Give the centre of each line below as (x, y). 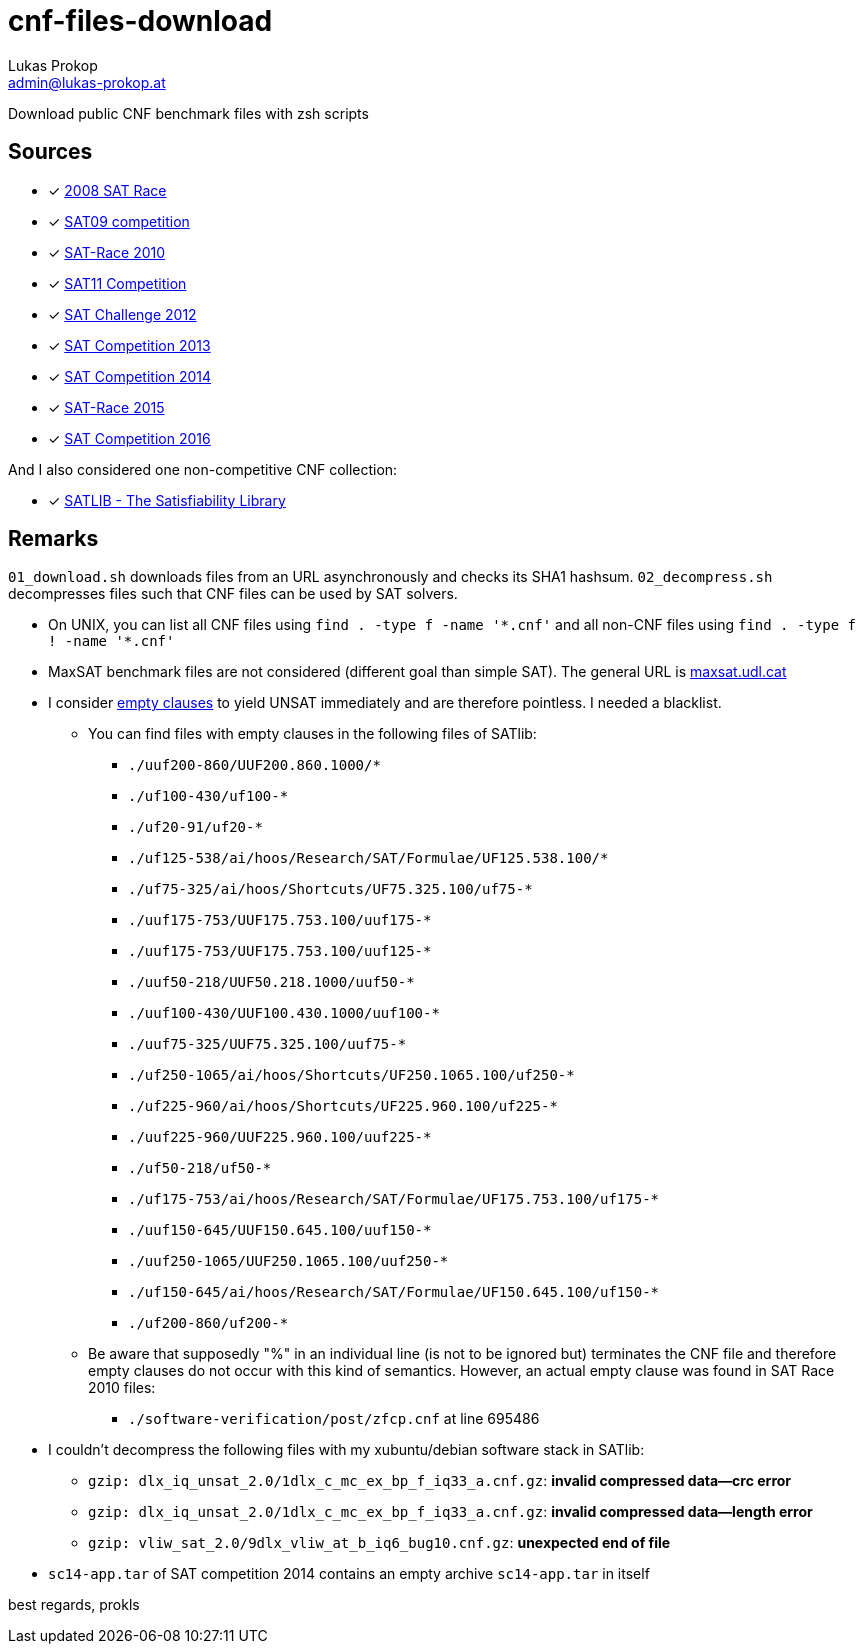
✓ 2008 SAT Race (107, 190)
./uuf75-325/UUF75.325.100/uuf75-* (267, 1044)
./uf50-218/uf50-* (200, 1168)
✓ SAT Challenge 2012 (122, 314)
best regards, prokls (74, 1605)
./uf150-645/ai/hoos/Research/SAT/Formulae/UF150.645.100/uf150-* (394, 1292)
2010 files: (122, 1388)
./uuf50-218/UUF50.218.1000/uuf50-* (271, 982)
